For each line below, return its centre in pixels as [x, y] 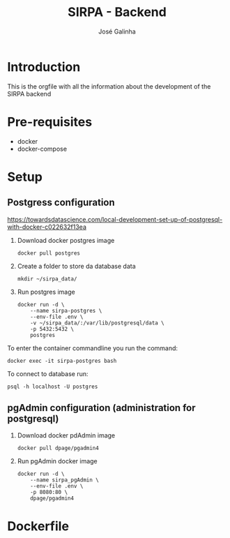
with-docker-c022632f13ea [47, 227]
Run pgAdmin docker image [57, 461]
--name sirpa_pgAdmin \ [64, 480]
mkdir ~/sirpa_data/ [47, 279]
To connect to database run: [48, 373]
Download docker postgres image [66, 240]
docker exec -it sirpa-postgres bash [62, 361]
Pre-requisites [50, 122]
